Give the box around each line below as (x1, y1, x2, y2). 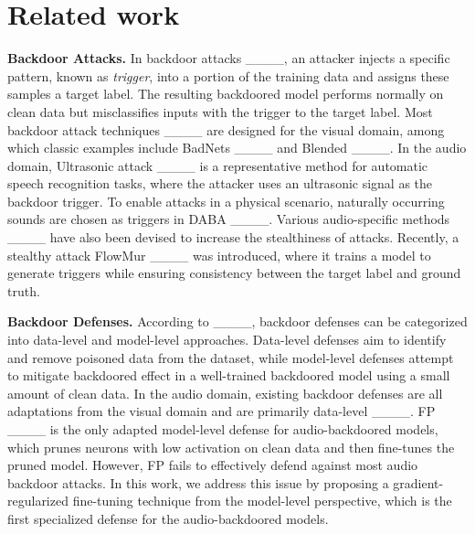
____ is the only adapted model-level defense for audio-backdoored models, (7, 420, 438, 438)
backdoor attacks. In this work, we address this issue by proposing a (7, 473, 389, 492)
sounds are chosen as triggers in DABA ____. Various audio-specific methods (7, 209, 450, 229)
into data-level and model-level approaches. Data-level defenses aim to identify (7, 330, 447, 349)
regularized (7, 491, 69, 510)
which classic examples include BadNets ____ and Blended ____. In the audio (7, 138, 467, 157)
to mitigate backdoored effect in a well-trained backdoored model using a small (7, 366, 450, 385)
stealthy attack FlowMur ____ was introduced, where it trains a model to (7, 245, 431, 264)
